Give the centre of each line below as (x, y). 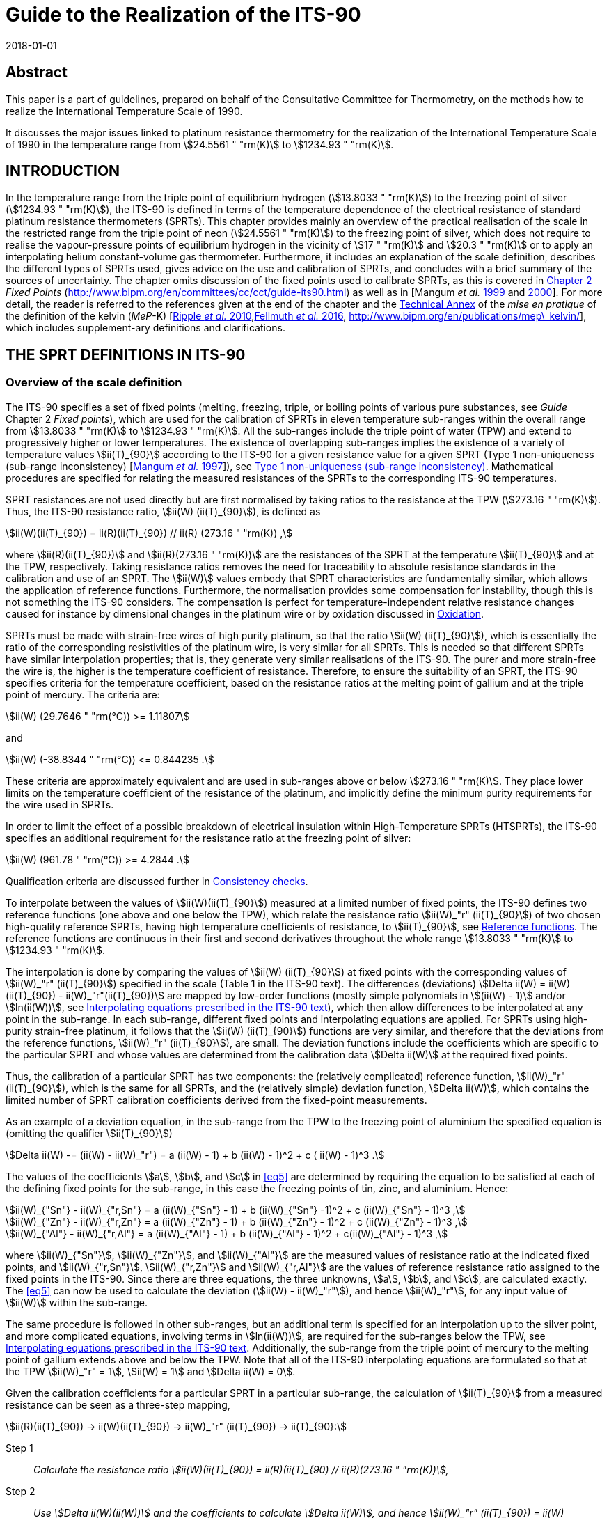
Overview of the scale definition (94, 383)
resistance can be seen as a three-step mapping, (118, 1404)
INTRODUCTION (63, 171)
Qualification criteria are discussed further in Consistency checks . (157, 881)
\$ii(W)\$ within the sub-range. (77, 1302)
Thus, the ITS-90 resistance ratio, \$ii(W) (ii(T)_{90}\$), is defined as (163, 511)
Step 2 (21, 1491)
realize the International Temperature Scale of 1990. (124, 111)
